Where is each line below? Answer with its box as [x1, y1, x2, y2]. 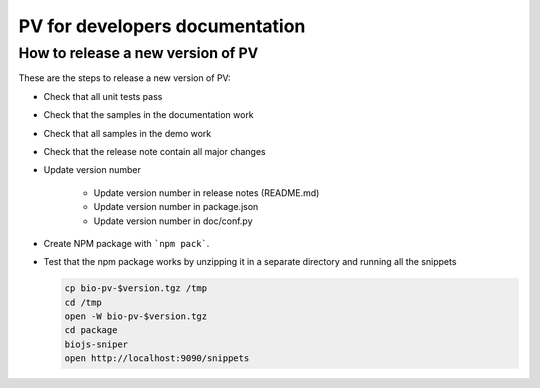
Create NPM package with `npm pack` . [43, 237, 210, 249]
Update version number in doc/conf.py [93, 215, 253, 227]
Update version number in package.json [93, 201, 259, 213]
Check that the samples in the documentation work [43, 109, 254, 121]
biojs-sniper [64, 338, 129, 350]
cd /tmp [64, 296, 102, 308]
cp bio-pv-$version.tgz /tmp [64, 283, 208, 294]
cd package [64, 325, 118, 336]
